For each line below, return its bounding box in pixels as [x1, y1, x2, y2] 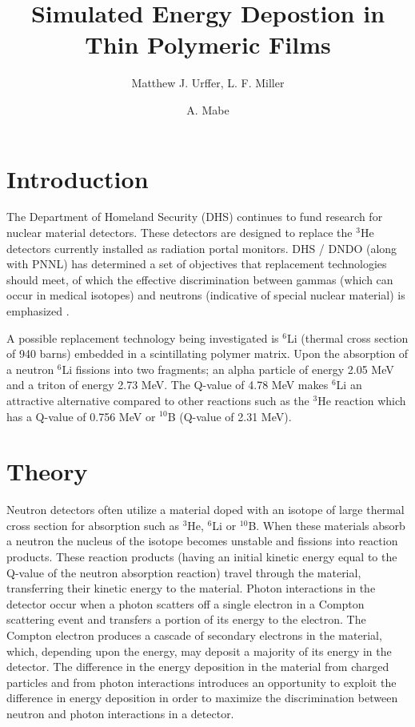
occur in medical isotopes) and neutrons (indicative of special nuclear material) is [6, 287, 405, 303]
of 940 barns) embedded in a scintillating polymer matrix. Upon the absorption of [6, 345, 409, 362]
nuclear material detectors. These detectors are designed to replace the [6, 224, 353, 241]
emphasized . [6, 303, 70, 319]
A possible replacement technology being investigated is [6, 329, 279, 346]
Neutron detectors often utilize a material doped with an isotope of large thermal [6, 501, 405, 518]
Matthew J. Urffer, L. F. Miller [131, 74, 285, 91]
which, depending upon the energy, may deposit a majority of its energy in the [6, 642, 392, 659]
